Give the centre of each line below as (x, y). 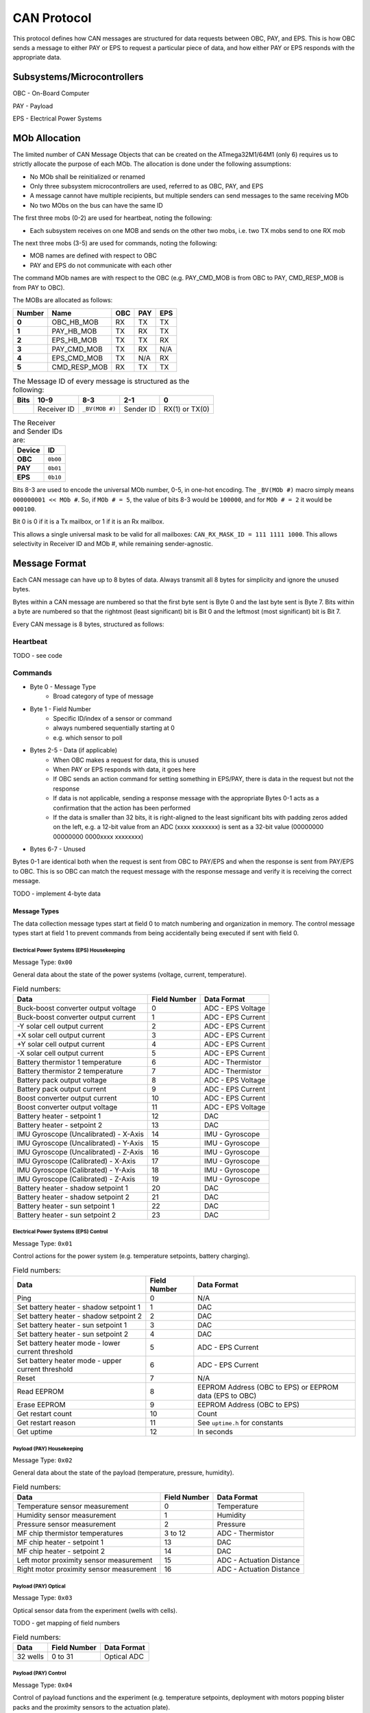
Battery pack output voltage (62, 1080)
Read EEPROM (40, 1392)
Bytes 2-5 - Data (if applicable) (74, 750)
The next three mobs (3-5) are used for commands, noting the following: (115, 243)
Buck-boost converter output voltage (76, 1008)
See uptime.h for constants (241, 1423)
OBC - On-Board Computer (51, 93)
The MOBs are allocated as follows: (63, 300)
